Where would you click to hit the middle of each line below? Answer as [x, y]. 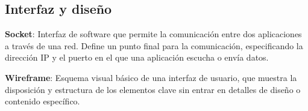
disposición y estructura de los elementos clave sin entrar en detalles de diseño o [153, 89]
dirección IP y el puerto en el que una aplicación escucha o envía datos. [137, 57]
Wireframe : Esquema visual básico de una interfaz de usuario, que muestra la [151, 77]
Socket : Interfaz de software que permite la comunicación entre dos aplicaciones [153, 34]
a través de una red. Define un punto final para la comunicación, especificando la [154, 45]
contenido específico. [42, 101]
